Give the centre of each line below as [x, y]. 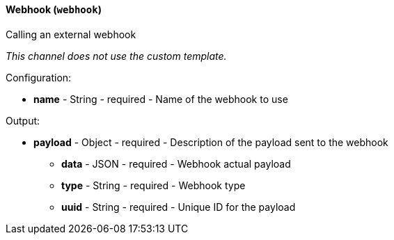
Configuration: [39, 77]
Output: [23, 120]
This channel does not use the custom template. [116, 56]
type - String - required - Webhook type [153, 185]
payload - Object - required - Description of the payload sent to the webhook [211, 142]
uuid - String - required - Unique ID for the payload [179, 207]
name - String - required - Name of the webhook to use [161, 99]
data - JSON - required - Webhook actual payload [176, 163]
